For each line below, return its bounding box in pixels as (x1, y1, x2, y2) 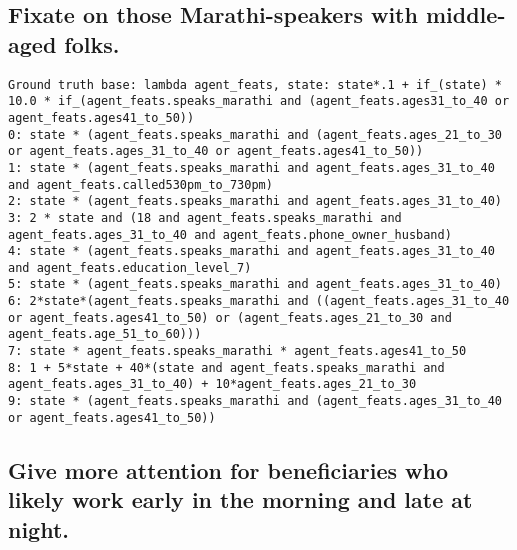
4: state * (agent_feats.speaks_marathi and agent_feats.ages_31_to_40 (8, 244, 495, 259)
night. (8, 513, 70, 544)
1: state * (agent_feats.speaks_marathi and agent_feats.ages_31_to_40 (8, 160, 495, 175)
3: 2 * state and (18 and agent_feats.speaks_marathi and (8, 210, 402, 225)
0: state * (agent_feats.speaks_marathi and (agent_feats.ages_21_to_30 (8, 127, 502, 142)
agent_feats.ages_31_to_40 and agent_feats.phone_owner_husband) (8, 227, 452, 242)
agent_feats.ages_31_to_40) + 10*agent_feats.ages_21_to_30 (8, 377, 417, 392)
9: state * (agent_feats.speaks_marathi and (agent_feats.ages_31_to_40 (8, 394, 502, 409)
